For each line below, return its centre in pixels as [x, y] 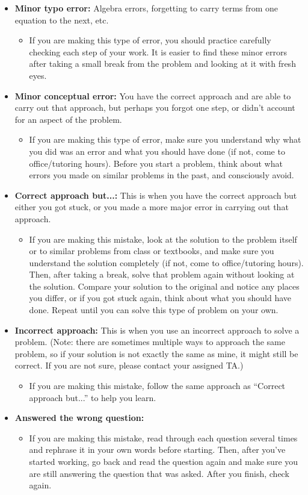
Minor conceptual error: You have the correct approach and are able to [153, 95]
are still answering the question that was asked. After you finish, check [159, 473]
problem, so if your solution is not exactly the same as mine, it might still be [156, 353]
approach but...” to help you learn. [93, 397]
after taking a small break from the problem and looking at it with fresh [162, 64]
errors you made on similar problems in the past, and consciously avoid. [162, 175]
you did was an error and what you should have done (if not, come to [157, 151]
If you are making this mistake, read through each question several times [163, 437]
